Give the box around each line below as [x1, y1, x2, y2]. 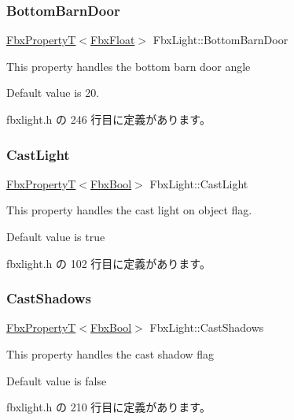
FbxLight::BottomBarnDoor [153, 32, 288, 48]
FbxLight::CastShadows [149, 319, 264, 336]
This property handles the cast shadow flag [6, 346, 215, 362]
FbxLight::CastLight [149, 175, 248, 191]
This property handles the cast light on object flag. [6, 202, 252, 218]
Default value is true [6, 229, 105, 244]
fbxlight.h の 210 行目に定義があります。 [6, 399, 211, 415]
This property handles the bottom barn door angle [6, 58, 251, 74]
